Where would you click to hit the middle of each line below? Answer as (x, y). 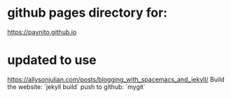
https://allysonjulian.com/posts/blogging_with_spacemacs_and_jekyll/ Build (116, 79)
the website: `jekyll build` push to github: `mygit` (76, 87)
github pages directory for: (87, 13)
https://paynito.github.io (42, 32)
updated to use (52, 60)
